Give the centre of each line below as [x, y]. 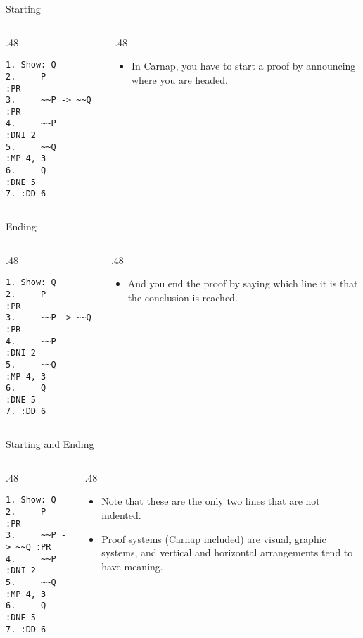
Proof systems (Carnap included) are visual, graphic [214, 538]
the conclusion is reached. [183, 297]
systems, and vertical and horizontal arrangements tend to [227, 552]
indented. [121, 514]
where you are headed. [180, 79]
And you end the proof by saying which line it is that [243, 283]
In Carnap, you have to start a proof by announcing [244, 66]
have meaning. [132, 566]
